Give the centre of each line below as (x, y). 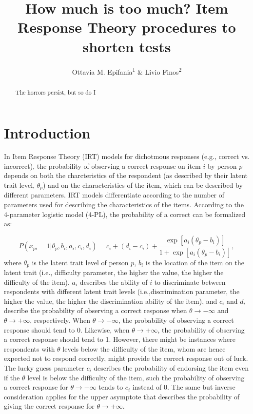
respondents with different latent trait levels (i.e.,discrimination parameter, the (122, 291)
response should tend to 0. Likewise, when (67, 329)
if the (12, 377)
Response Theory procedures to (127, 27)
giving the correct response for (49, 406)
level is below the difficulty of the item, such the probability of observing (136, 377)
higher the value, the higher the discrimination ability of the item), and (111, 301)
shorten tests (127, 46)
